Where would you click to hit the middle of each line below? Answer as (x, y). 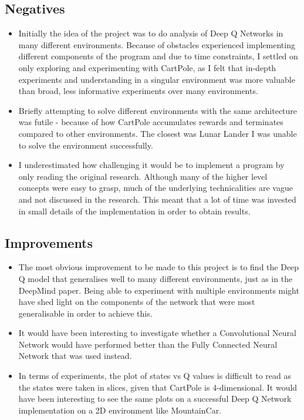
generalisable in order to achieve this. (85, 313)
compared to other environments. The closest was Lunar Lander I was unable (158, 133)
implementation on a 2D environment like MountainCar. (120, 410)
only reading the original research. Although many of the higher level (143, 176)
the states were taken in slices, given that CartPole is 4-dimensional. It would (158, 387)
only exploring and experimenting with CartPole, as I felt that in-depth (147, 67)
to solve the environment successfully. (86, 145)
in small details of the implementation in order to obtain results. (134, 211)
